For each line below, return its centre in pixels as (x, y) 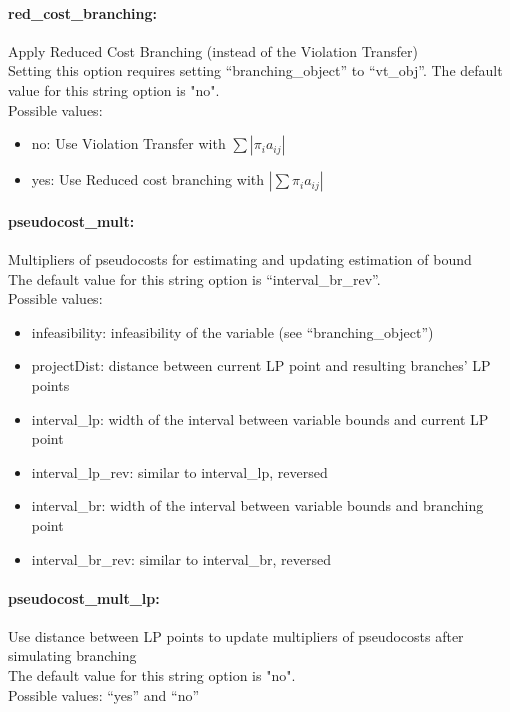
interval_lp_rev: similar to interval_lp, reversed (179, 471)
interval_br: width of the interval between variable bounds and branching (257, 505)
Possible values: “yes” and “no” (104, 694)
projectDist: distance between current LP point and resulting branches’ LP (261, 365)
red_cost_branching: (83, 12)
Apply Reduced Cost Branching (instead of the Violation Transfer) (213, 50)
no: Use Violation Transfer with (128, 143)
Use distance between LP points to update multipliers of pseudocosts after (236, 635)
